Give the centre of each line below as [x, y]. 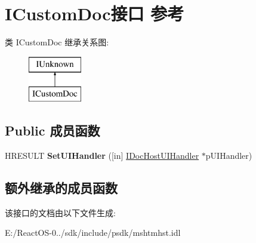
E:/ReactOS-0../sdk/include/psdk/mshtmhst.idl [93, 233]
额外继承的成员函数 [61, 188]
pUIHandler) [229, 156]
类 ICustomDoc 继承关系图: [57, 42]
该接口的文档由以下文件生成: [60, 212]
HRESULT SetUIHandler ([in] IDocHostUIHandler [102, 156]
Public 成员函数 [53, 130]
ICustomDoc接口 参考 [95, 13]
